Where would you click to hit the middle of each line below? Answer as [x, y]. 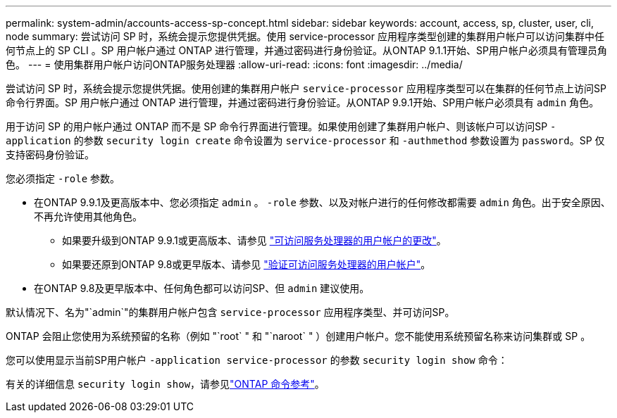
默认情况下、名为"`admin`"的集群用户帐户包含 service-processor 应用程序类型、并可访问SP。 [230, 312]
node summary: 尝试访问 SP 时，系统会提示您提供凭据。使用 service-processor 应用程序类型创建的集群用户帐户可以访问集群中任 [305, 36]
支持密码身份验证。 [50, 154]
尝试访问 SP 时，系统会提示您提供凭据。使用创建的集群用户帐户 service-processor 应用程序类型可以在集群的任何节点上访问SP [306, 88]
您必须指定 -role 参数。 [63, 178]
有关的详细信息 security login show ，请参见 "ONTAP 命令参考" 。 [165, 384]
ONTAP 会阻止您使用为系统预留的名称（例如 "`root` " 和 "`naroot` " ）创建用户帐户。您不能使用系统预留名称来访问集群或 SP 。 [298, 336]
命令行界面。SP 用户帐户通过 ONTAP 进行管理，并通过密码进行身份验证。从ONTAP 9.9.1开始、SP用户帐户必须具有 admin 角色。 [303, 102]
